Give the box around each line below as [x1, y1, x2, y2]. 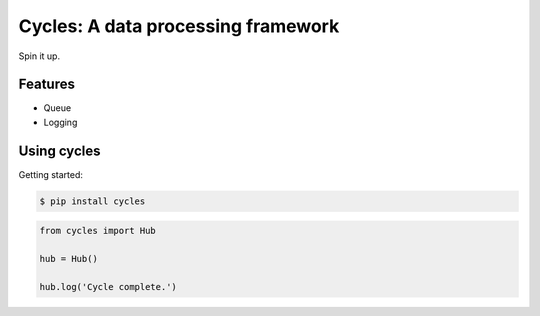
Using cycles [18, 142, 101, 159]
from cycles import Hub [39, 225, 157, 237]
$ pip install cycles [39, 195, 146, 207]
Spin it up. [18, 50, 60, 62]
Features [18, 76, 75, 93]
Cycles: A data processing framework [18, 15, 340, 37]
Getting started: [18, 168, 84, 180]
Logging [43, 116, 78, 128]
